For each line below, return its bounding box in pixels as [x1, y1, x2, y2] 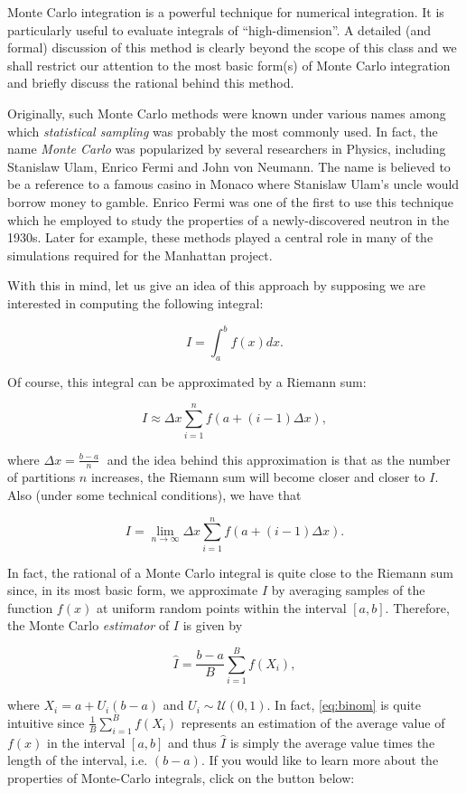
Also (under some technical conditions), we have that [7, 485, 302, 504]
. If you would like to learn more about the [200, 751, 439, 769]
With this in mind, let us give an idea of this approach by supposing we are [7, 276, 425, 295]
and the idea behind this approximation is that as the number [107, 449, 451, 468]
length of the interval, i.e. [7, 751, 148, 769]
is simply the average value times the [229, 732, 435, 751]
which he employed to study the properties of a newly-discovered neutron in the [7, 210, 450, 229]
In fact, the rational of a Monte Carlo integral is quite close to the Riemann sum [7, 562, 454, 581]
